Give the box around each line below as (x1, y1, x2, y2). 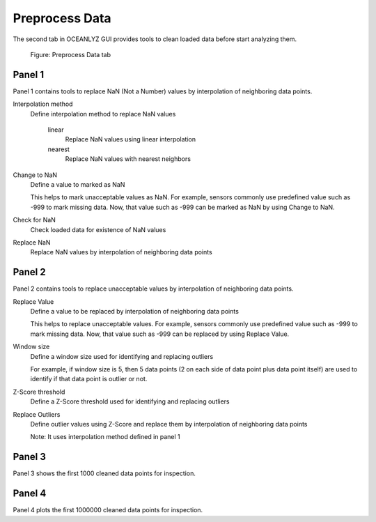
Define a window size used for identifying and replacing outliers (30, 352, 214, 360)
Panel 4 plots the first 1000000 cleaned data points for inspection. (13, 506, 203, 514)
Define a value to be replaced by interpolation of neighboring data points (30, 307, 240, 315)
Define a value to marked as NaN (30, 180, 125, 188)
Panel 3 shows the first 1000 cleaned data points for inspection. (13, 469, 196, 477)
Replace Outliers (13, 410, 61, 418)
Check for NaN (13, 216, 56, 224)
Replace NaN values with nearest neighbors (65, 155, 191, 163)
